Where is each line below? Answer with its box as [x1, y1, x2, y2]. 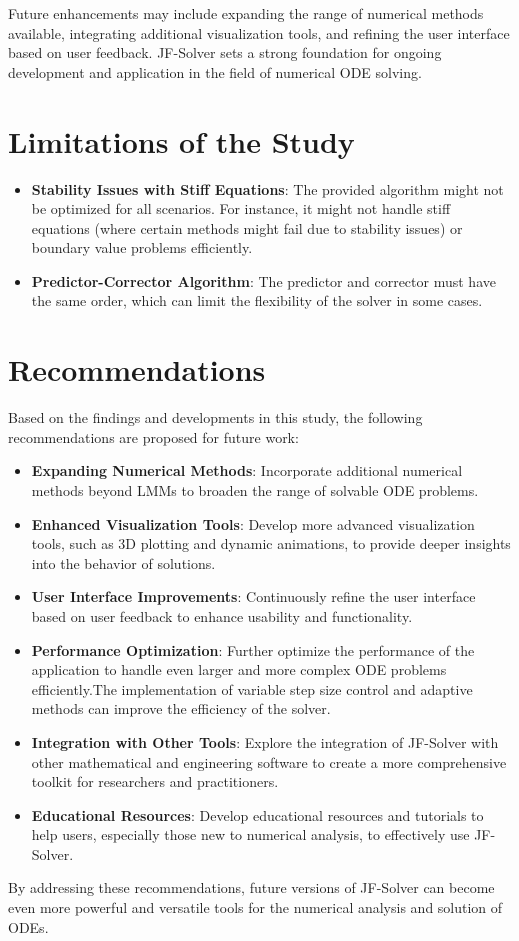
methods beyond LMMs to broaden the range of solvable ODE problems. [31, 479, 479, 500]
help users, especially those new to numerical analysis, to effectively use [31, 824, 470, 845]
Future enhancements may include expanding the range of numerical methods [8, 3, 484, 23]
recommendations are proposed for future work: [8, 426, 299, 447]
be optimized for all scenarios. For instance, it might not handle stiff [31, 198, 451, 219]
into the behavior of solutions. [31, 552, 216, 573]
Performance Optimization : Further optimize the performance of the [31, 639, 475, 660]
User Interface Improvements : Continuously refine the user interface [31, 586, 476, 607]
